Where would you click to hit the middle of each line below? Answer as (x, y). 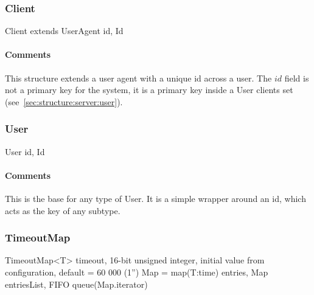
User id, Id (25, 151)
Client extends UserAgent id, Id (64, 31)
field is (297, 78)
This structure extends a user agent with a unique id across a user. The (138, 78)
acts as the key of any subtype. (63, 210)
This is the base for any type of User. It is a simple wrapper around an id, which (155, 198)
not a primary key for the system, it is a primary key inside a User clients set (149, 90)
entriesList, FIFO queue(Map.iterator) (76, 284)
